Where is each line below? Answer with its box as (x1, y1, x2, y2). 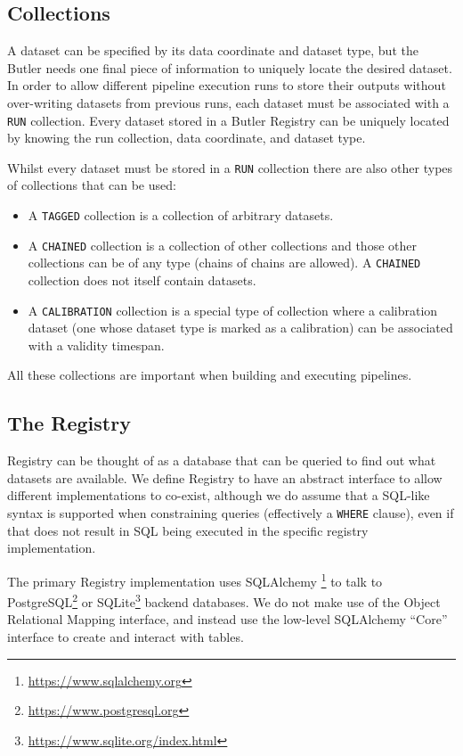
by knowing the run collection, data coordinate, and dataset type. (7, 128, 366, 147)
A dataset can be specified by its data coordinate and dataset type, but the (7, 41, 418, 60)
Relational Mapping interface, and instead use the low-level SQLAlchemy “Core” (7, 610, 448, 629)
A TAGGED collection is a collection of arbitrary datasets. (28, 206, 334, 225)
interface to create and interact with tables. (7, 628, 244, 645)
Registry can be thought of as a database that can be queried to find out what (7, 451, 436, 470)
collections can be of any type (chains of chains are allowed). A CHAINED (28, 253, 421, 272)
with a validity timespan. (28, 335, 165, 354)
